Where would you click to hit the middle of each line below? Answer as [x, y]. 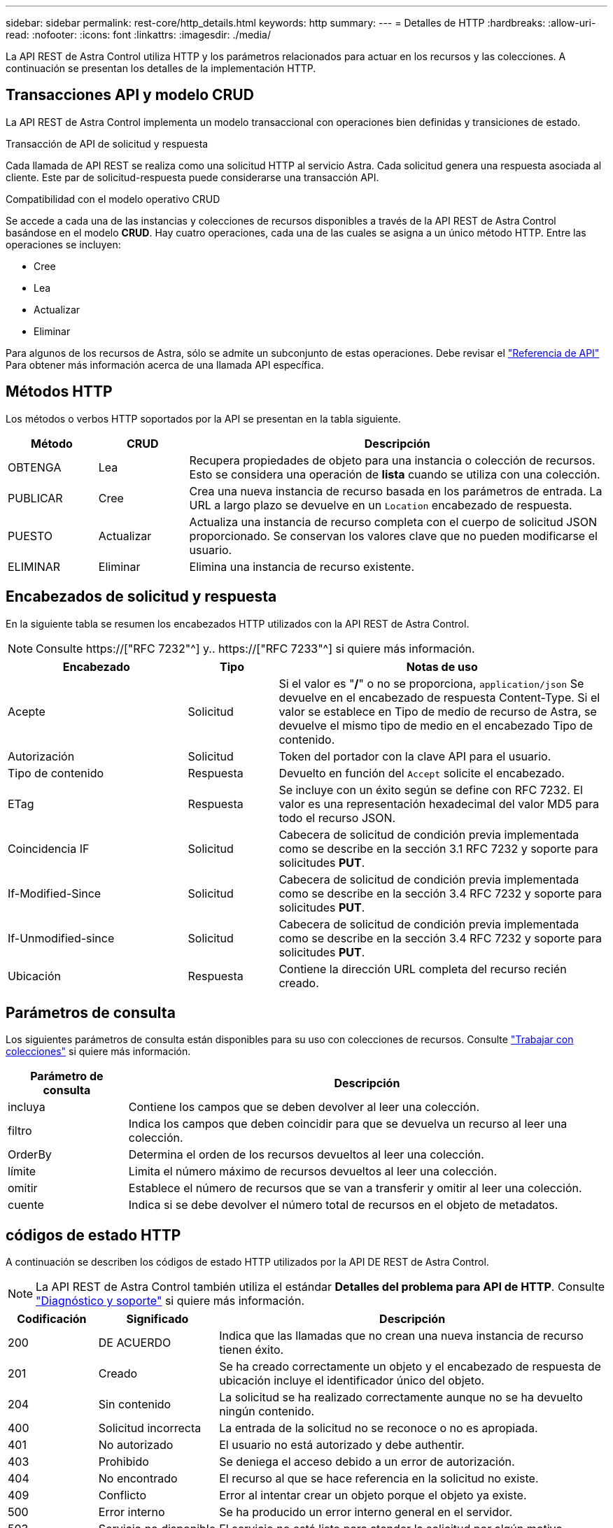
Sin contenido [135, 1405]
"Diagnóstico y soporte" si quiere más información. [170, 1301]
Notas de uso [442, 666]
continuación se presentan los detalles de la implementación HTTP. [161, 68]
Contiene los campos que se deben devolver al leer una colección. [304, 1107]
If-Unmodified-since [61, 938]
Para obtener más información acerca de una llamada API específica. [165, 365]
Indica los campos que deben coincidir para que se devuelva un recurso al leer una [348, 1124]
